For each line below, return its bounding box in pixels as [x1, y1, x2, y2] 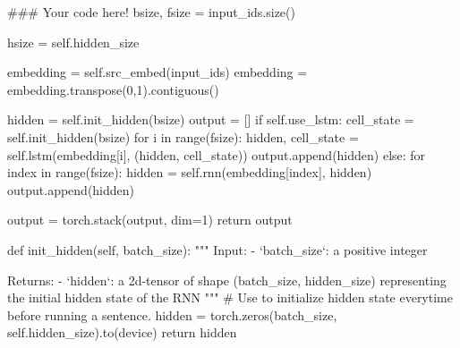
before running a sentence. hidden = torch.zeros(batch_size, [7, 305, 337, 324]
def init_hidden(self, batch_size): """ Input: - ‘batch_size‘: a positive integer [7, 240, 428, 259]
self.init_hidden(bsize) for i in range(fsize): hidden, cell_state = [7, 127, 359, 146]
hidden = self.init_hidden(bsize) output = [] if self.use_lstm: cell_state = [7, 110, 414, 129]
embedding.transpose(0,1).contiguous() [7, 80, 219, 98]
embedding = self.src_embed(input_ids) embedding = [7, 63, 308, 81]
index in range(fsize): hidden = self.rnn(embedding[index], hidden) [7, 163, 372, 182]
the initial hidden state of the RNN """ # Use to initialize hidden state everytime [7, 288, 453, 307]
